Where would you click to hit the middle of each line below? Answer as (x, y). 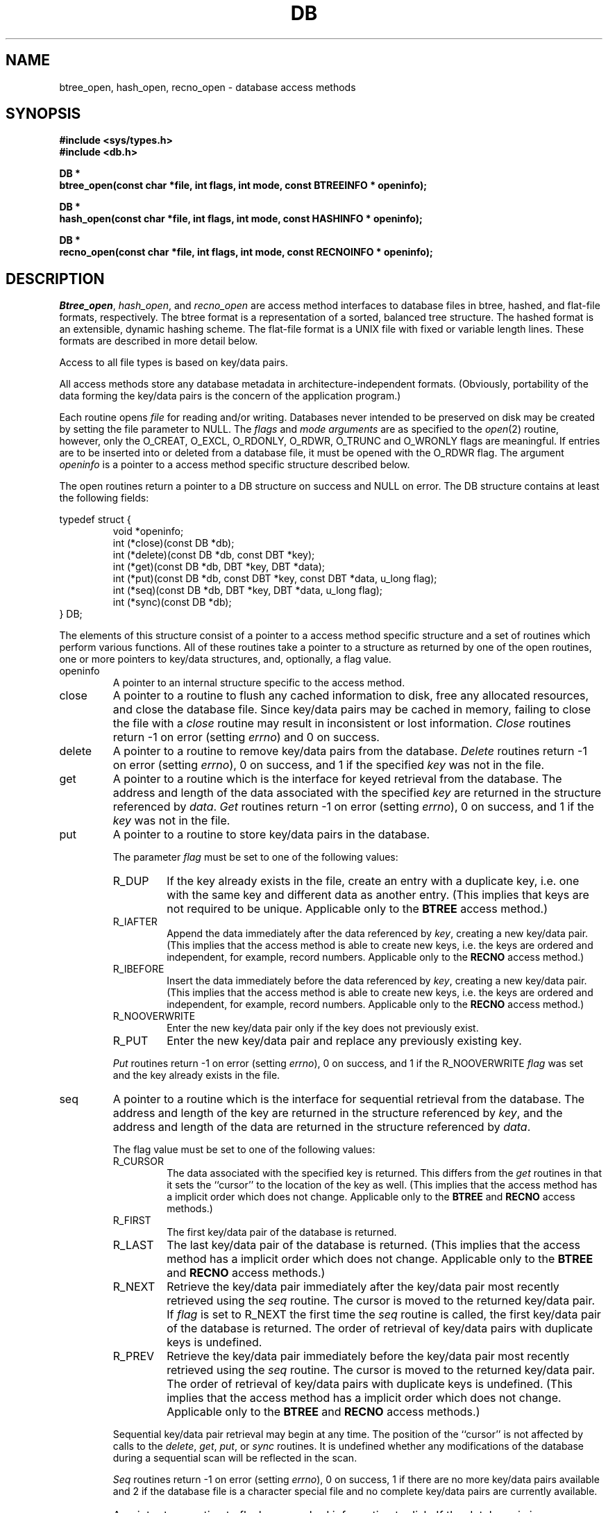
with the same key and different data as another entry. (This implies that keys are (378, 895)
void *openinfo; (148, 531)
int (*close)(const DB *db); (174, 543)
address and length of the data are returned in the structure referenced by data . (322, 1127)
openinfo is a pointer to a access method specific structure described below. (235, 465)
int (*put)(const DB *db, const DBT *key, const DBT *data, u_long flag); (275, 579)
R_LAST (133, 1245)
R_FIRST (132, 1221)
